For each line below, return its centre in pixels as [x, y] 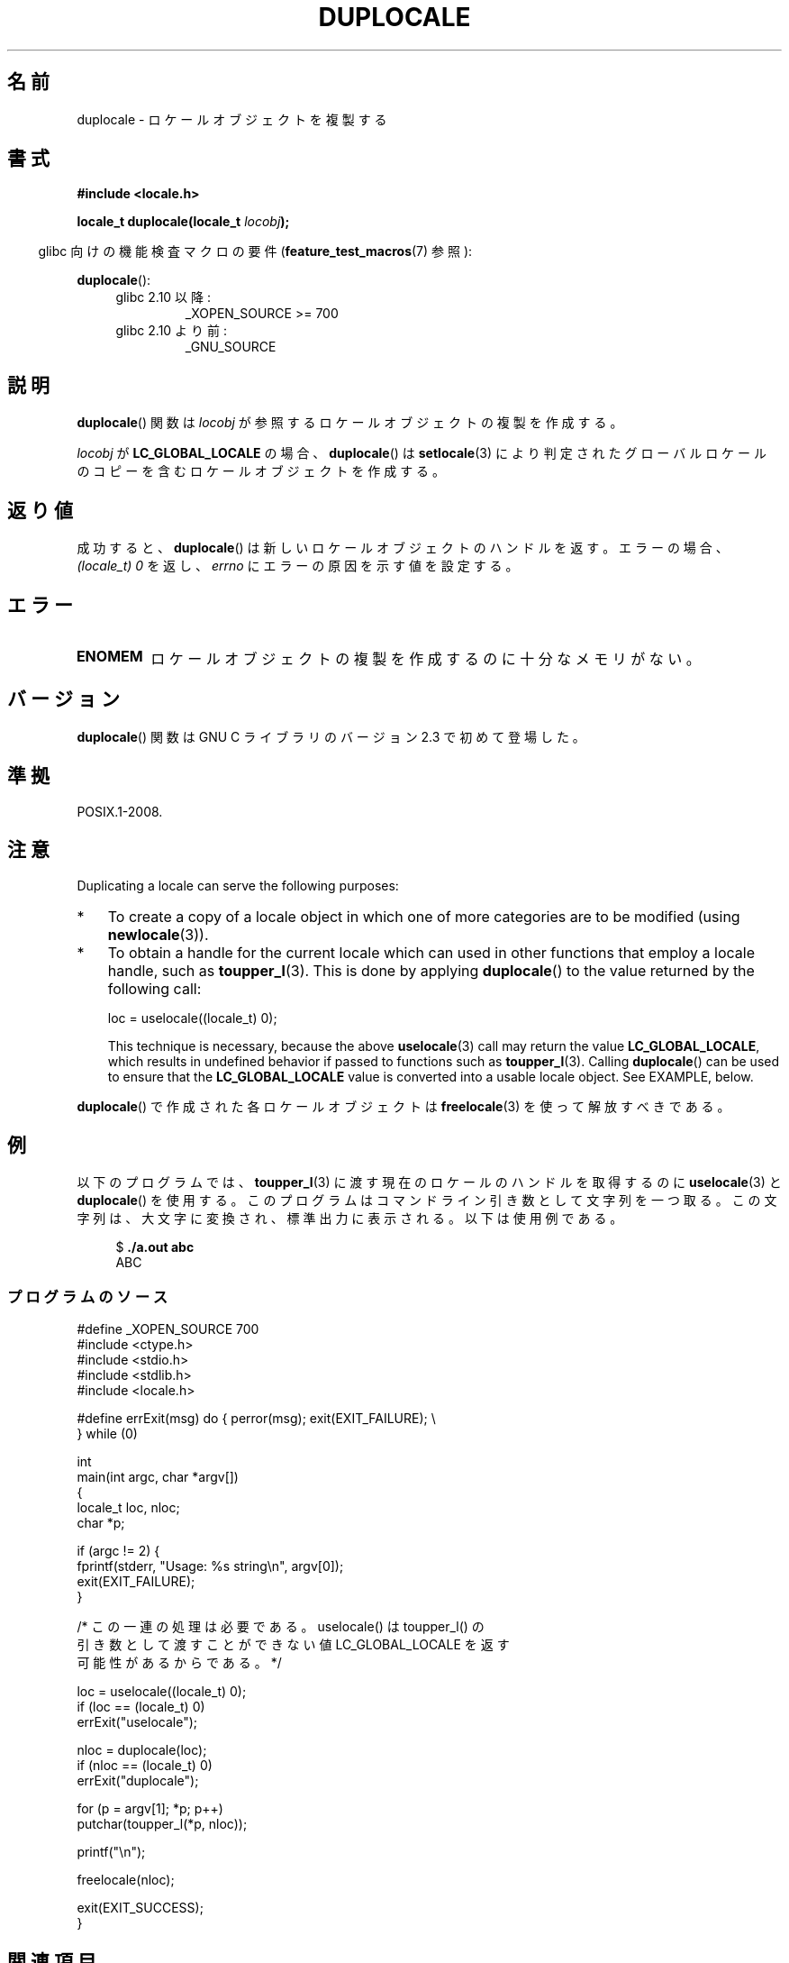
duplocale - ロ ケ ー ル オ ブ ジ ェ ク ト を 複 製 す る [232, 119]
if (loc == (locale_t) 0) [141, 1707]
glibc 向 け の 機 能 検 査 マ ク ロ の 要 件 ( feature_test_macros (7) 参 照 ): [255, 251]
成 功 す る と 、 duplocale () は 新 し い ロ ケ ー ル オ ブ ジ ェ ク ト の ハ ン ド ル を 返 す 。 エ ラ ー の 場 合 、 [403, 548]
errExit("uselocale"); [137, 1722]
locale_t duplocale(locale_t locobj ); [183, 222]
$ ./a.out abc [155, 1247]
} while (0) [107, 1434]
